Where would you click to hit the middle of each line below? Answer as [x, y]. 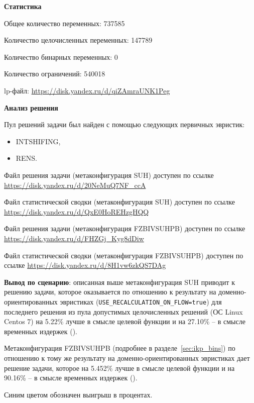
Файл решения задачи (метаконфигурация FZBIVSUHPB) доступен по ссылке [125, 228]
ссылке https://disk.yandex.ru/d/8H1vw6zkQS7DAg [85, 265]
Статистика [23, 6]
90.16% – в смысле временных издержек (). [71, 378]
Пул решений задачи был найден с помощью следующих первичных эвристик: [124, 124]
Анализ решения [31, 107]
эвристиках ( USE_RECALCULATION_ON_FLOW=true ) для [141, 301]
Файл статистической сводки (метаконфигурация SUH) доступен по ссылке [119, 202]
